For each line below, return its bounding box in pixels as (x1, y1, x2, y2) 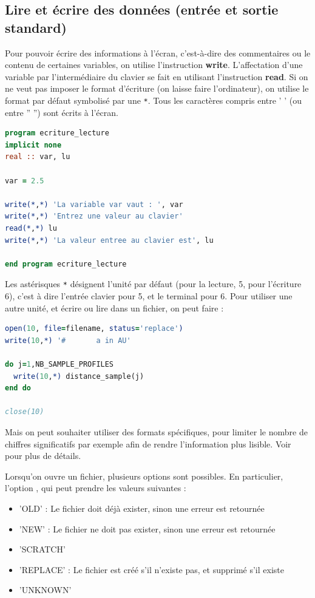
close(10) (5, 407, 44, 416)
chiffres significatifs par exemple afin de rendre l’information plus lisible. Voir (5, 437, 291, 450)
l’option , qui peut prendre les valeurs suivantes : (5, 481, 186, 494)
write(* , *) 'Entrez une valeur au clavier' (5, 212, 183, 221)
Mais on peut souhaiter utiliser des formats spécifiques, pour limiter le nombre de (5, 425, 308, 438)
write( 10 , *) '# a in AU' (5, 336, 131, 345)
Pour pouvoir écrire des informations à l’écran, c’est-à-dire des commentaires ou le (5, 46, 311, 59)
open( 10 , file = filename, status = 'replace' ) (5, 324, 183, 333)
